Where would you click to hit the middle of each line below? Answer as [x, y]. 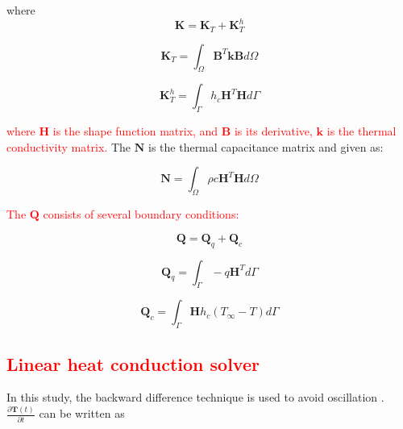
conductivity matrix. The [69, 146]
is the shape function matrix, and [135, 131]
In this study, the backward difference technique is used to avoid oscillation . [195, 397]
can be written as [82, 413]
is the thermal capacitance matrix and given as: [266, 146]
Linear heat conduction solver [133, 363]
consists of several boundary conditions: [141, 214]
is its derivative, [273, 131]
